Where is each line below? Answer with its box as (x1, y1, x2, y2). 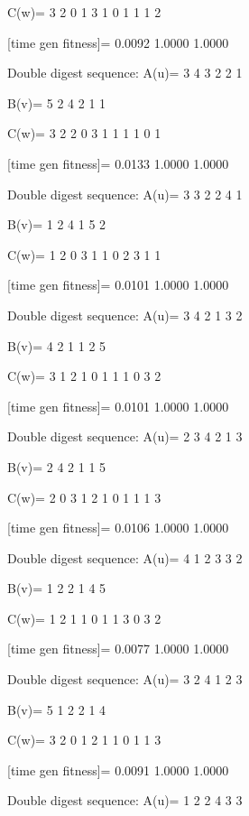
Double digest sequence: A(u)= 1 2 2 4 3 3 (7, 791, 243, 810)
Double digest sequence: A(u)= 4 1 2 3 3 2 (7, 548, 243, 567)
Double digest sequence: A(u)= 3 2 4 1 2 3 (7, 670, 243, 689)
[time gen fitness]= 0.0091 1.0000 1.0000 (7, 760, 229, 779)
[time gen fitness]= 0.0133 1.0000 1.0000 (7, 153, 229, 172)
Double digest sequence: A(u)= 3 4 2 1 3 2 (7, 305, 243, 324)
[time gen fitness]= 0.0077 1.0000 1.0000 (7, 639, 229, 658)
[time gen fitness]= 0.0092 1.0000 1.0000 (7, 32, 229, 51)
